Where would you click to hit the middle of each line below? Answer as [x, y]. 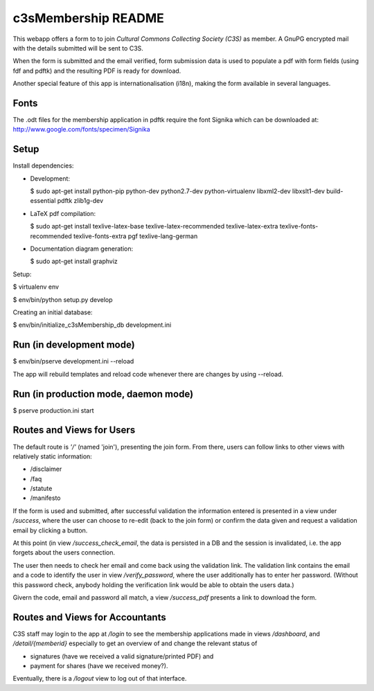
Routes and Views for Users [74, 430]
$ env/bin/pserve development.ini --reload [73, 361]
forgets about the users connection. [64, 553]
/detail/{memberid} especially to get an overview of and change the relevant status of [135, 643]
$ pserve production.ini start [53, 410]
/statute [41, 489]
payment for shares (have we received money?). [99, 666]
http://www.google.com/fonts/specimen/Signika [81, 129]
